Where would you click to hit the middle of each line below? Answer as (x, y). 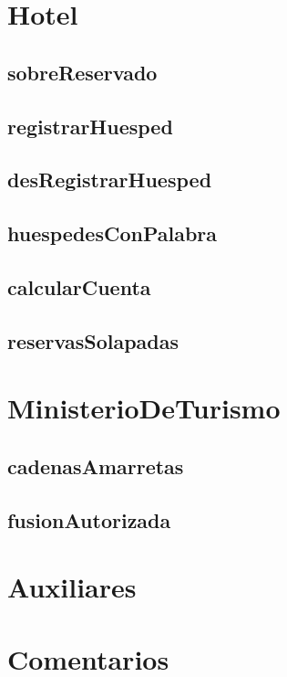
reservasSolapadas (93, 340)
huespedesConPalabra (113, 233)
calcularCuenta (79, 286)
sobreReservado (82, 72)
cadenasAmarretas (96, 465)
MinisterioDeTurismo (144, 408)
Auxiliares (72, 587)
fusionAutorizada (89, 519)
